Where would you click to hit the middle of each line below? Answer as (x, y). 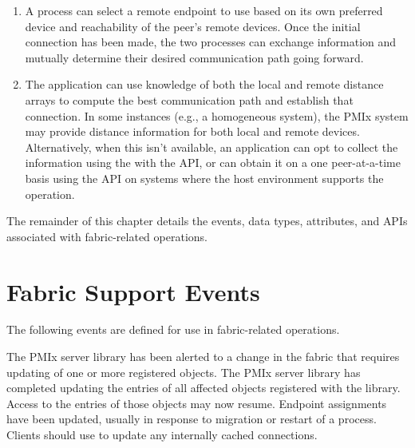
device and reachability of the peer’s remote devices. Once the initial (193, 26)
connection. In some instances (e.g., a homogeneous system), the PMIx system (217, 115)
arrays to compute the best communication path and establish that (189, 99)
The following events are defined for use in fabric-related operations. (173, 329)
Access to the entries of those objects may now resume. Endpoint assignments (197, 403)
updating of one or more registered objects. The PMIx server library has (184, 372)
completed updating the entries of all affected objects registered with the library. (204, 388)
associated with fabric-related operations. (107, 236)
